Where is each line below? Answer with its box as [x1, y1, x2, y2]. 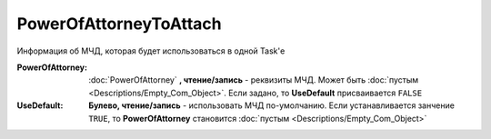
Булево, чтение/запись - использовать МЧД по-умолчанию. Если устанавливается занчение [88, 100, 455, 111]
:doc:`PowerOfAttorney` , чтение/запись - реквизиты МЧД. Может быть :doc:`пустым [88, 74, 419, 85]
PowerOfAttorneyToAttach [16, 14, 222, 34]
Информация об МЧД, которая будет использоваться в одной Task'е [16, 45, 286, 56]
